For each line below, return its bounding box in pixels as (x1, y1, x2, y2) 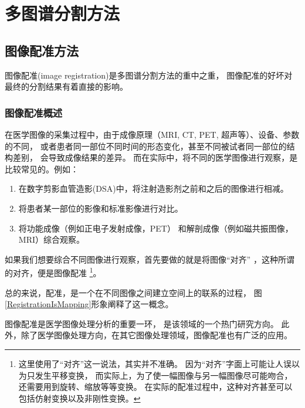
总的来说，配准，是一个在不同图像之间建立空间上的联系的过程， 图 (5, 286, 262, 298)
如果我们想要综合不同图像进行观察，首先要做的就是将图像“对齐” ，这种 (5, 253, 278, 265)
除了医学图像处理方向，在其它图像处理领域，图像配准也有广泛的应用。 (21, 329, 292, 341)
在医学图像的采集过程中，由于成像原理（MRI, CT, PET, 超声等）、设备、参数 (5, 128, 300, 140)
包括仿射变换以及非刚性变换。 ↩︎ (18, 392, 141, 404)
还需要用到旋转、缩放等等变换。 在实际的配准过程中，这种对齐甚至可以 (18, 380, 293, 393)
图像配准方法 (5, 41, 79, 59)
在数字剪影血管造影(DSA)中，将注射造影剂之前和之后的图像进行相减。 (18, 182, 289, 195)
